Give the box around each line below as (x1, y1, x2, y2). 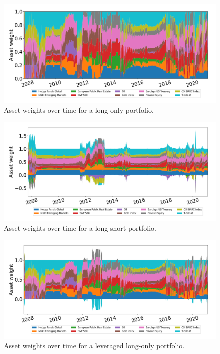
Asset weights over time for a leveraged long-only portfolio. (4, 340, 185, 351)
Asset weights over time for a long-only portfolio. (4, 105, 154, 115)
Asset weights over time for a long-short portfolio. (4, 222, 156, 233)
